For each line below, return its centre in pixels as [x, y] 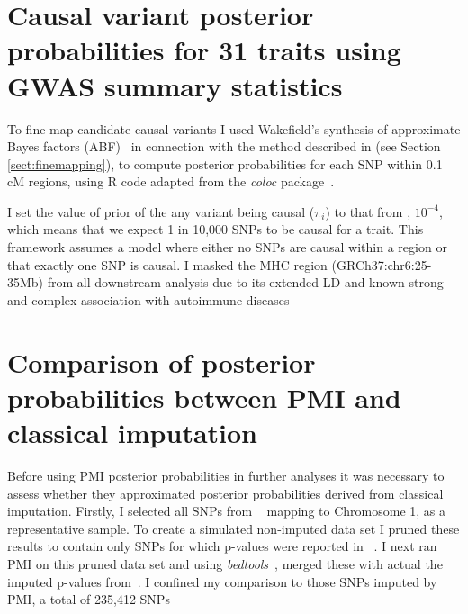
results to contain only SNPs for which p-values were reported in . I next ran [222, 546]
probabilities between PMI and [204, 397]
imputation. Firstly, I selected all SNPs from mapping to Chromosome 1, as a [226, 511]
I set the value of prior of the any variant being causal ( [161, 211]
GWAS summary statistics [175, 85]
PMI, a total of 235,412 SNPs [89, 599]
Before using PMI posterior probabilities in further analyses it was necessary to [226, 475]
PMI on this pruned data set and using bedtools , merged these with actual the [225, 563]
